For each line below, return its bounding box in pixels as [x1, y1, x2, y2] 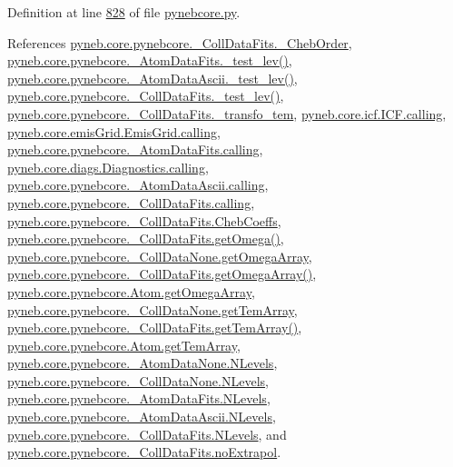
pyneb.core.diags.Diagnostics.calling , [7, 157, 209, 176]
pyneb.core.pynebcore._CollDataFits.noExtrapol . [7, 442, 281, 462]
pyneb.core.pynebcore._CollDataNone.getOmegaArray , [7, 246, 312, 265]
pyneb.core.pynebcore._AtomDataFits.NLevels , [7, 389, 271, 408]
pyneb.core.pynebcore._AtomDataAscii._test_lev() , [7, 68, 298, 87]
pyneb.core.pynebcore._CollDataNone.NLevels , [7, 371, 269, 390]
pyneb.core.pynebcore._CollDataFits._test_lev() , [7, 86, 284, 105]
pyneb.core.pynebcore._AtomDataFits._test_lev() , [7, 51, 292, 70]
